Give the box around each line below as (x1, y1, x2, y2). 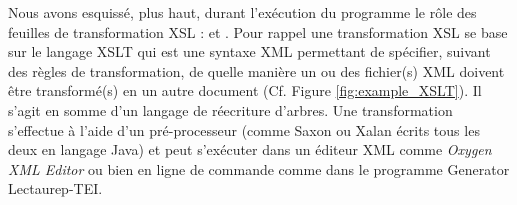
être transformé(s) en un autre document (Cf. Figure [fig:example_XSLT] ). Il (8, 80, 482, 101)
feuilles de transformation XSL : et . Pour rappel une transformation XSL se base (8, 21, 508, 42)
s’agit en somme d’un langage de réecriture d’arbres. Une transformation (8, 99, 453, 120)
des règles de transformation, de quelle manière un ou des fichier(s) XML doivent (8, 60, 505, 81)
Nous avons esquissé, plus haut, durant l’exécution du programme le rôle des (8, 2, 477, 22)
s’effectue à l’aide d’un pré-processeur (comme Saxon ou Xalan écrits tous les (8, 119, 480, 140)
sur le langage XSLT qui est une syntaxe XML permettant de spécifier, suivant (8, 41, 491, 62)
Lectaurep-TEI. (8, 178, 103, 199)
